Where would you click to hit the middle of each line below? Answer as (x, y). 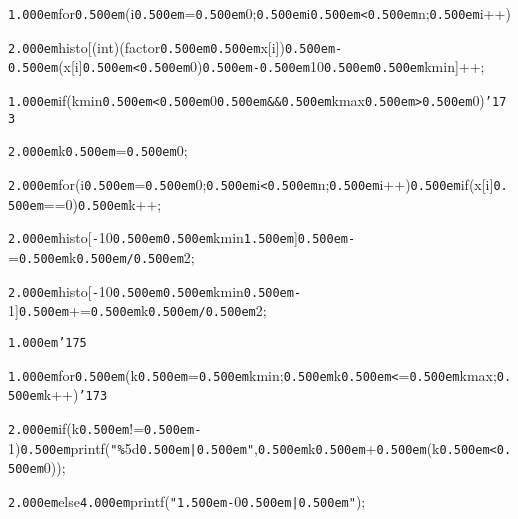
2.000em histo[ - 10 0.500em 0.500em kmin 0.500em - (155, 290)
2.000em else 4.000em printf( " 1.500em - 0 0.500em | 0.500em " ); (187, 500)
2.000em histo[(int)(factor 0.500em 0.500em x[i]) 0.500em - (175, 46)
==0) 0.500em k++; (102, 203)
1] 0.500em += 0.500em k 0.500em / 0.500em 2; (137, 310)
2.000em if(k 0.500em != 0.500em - (105, 427)
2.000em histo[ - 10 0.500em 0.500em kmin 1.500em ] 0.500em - (182, 237)
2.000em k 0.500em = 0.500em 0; (98, 150)
